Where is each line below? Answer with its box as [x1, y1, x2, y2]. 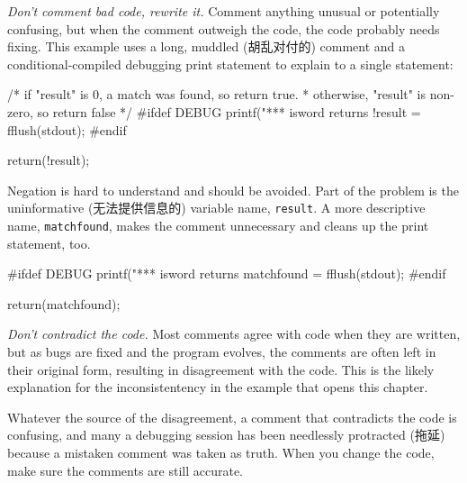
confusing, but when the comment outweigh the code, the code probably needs [7, 19, 440, 38]
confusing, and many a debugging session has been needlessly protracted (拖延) [7, 425, 445, 444]
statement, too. [7, 233, 91, 252]
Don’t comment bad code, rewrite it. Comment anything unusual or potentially [7, 2, 440, 20]
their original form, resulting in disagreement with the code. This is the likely [7, 360, 435, 378]
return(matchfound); [7, 294, 121, 313]
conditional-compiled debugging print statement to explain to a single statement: [7, 54, 454, 73]
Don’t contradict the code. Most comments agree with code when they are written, [7, 324, 461, 343]
